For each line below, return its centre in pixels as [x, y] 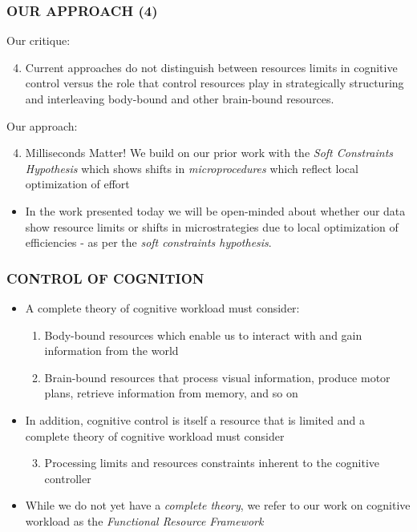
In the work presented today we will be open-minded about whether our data [215, 210]
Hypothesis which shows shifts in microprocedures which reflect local [192, 168]
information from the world [111, 351]
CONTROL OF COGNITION [105, 278]
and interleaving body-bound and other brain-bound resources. [180, 99]
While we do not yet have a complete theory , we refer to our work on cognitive [218, 505]
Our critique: [38, 40]
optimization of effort [77, 184]
